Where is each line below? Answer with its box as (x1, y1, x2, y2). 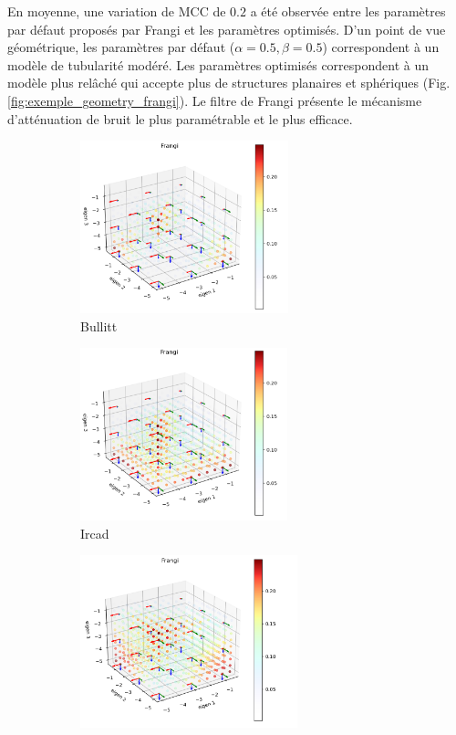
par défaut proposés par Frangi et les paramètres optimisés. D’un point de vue (7, 19, 446, 38)
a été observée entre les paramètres (250, 2, 446, 20)
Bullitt (80, 316, 118, 335)
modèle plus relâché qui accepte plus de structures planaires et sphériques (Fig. (7, 73, 451, 92)
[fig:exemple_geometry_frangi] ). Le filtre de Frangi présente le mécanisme (7, 90, 422, 110)
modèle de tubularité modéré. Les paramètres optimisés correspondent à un (7, 55, 430, 74)
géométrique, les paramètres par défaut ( (7, 37, 235, 57)
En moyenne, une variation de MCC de (7, 2, 226, 20)
